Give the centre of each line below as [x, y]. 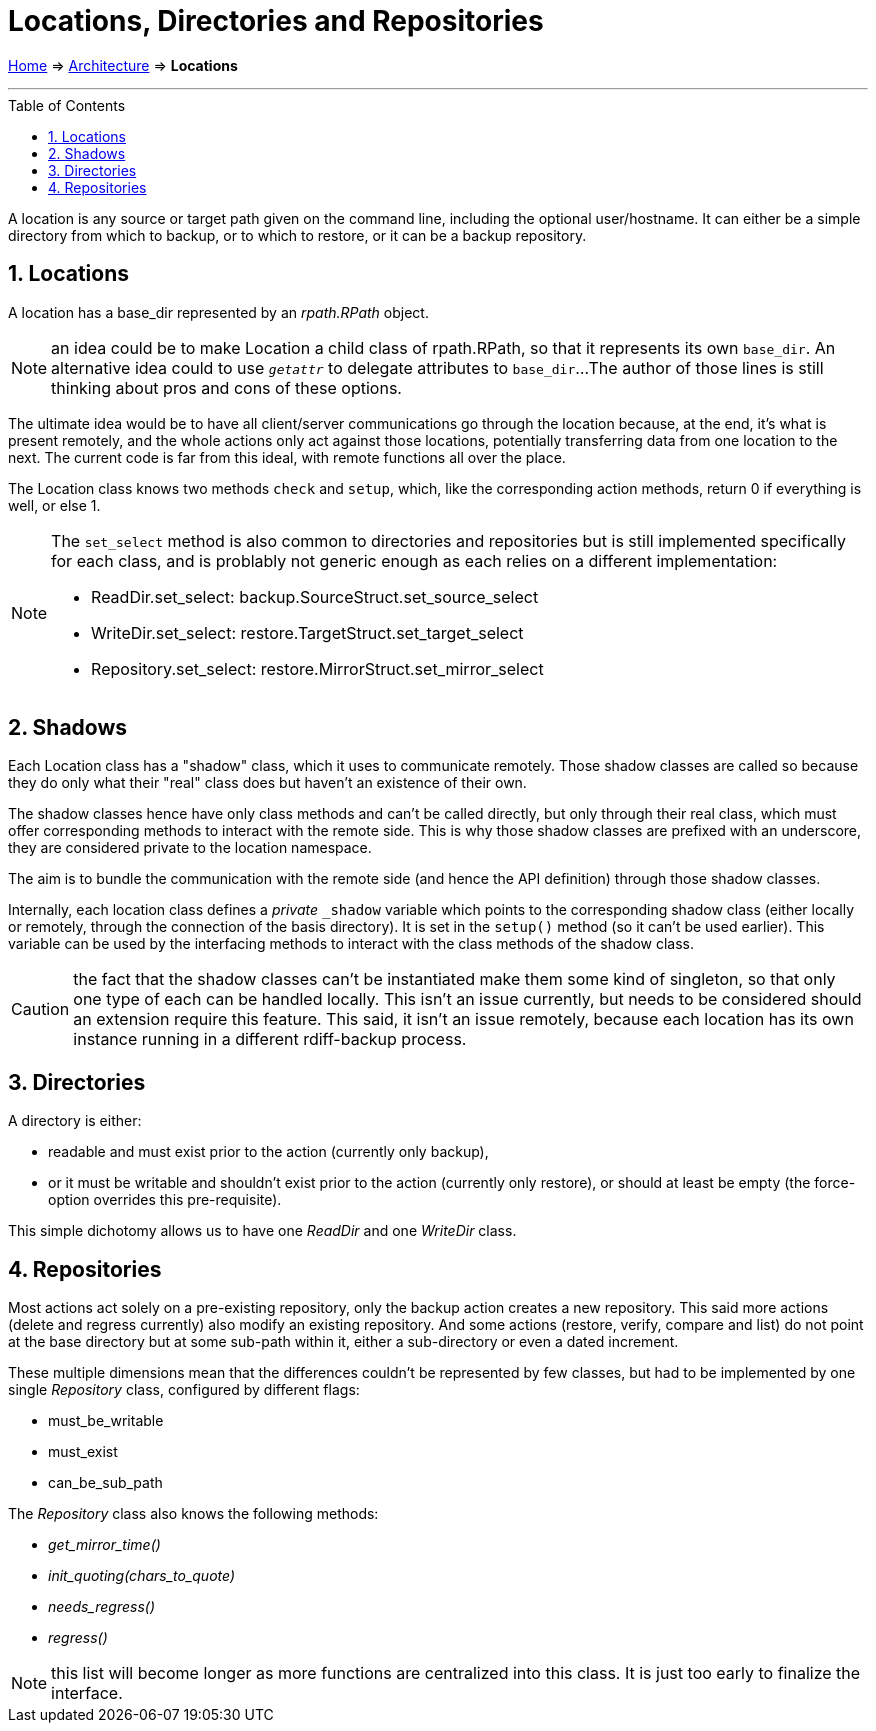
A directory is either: [75, 1121]
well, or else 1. [54, 505]
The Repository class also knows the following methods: [193, 1514]
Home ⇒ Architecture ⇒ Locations [123, 65]
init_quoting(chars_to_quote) [142, 1576]
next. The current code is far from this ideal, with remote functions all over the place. [287, 457]
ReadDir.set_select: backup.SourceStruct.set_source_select [315, 596]
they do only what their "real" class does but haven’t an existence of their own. [267, 783]
